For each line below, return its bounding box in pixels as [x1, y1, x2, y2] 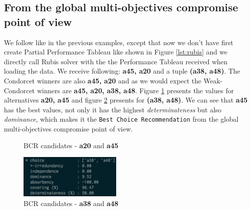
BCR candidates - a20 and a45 [24, 140, 119, 150]
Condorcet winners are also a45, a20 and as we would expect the [4, 75, 201, 85]
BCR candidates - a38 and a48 [24, 198, 119, 208]
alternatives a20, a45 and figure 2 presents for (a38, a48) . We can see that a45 [4, 95, 248, 105]
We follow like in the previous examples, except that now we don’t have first [4, 37, 233, 47]
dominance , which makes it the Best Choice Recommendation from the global [4, 114, 239, 124]
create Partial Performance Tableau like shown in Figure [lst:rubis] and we [4, 47, 227, 57]
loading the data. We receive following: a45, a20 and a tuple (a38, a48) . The [4, 66, 240, 76]
